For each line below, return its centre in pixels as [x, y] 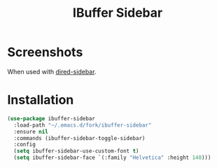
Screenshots [45, 52]
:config [25, 145]
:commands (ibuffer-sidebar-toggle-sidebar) [79, 138]
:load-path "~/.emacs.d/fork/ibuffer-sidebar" [83, 125]
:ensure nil [31, 132]
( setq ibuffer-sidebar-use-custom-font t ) [76, 151]
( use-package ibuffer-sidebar [51, 118]
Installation [41, 100]
